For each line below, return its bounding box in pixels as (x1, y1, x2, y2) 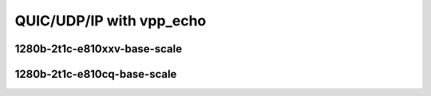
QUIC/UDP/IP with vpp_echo (14, 12, 207, 29)
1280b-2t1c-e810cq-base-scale (14, 67, 177, 81)
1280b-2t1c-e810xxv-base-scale (14, 42, 183, 56)
